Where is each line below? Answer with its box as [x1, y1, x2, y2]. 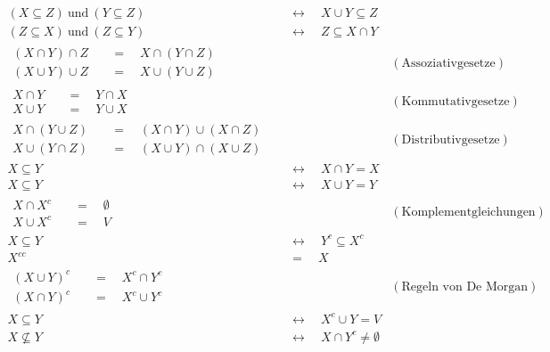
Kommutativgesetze [401, 94, 510, 108]
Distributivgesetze [401, 133, 500, 146]
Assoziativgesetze [401, 56, 496, 70]
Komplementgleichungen [401, 206, 536, 219]
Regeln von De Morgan [401, 281, 529, 294]
